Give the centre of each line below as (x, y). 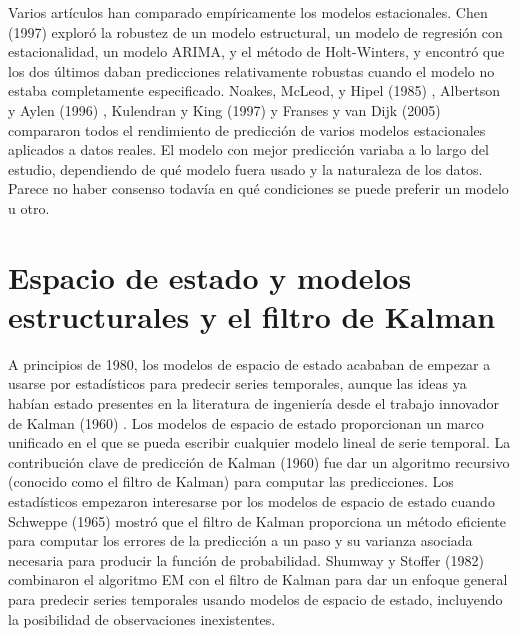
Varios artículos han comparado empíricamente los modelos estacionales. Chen (248, 12)
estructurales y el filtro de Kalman (252, 315)
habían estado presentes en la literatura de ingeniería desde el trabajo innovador (253, 403)
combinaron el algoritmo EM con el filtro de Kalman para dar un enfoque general (258, 579)
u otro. (29, 207)
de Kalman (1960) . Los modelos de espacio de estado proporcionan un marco (246, 422)
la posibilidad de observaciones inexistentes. (142, 618)
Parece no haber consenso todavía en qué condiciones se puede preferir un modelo (258, 188)
